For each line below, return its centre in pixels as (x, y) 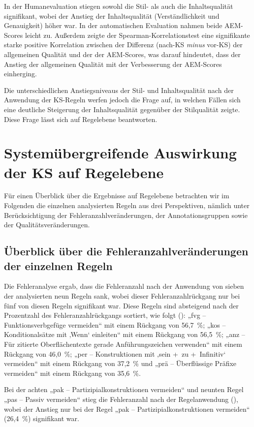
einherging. (20, 74)
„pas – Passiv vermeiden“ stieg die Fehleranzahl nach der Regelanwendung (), (121, 399)
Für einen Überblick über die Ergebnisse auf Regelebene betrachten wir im (117, 196)
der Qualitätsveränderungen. (47, 225)
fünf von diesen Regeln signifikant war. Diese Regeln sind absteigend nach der (121, 305)
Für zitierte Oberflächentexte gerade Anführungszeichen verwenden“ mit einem (123, 344)
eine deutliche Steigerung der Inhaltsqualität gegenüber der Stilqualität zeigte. (122, 109)
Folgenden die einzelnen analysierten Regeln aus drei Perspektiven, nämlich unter (127, 205)
